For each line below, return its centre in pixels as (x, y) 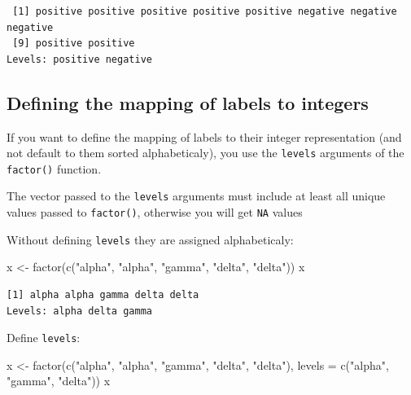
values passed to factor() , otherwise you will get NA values (155, 212)
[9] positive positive (74, 44)
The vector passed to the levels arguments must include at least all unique (196, 196)
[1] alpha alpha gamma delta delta (103, 295)
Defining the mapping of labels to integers (188, 102)
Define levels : (44, 338)
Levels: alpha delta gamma (79, 311)
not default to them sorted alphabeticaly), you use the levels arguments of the (205, 153)
